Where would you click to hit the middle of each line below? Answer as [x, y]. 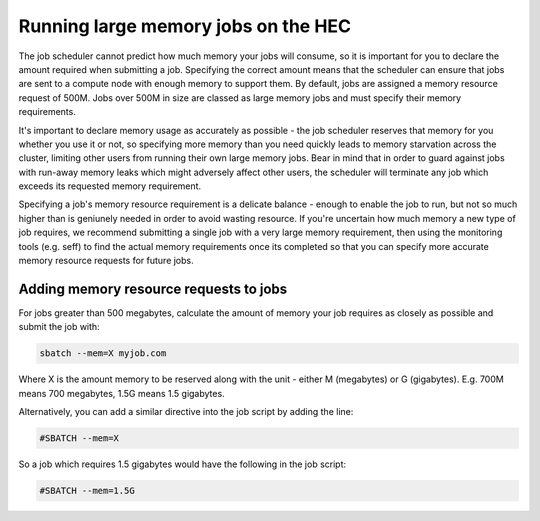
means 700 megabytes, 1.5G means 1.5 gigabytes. [121, 393]
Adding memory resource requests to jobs [153, 288]
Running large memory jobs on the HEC [185, 26]
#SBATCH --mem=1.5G [87, 491]
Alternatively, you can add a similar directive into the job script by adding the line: [186, 412]
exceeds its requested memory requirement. [110, 186]
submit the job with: [59, 327]
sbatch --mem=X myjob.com [103, 353]
